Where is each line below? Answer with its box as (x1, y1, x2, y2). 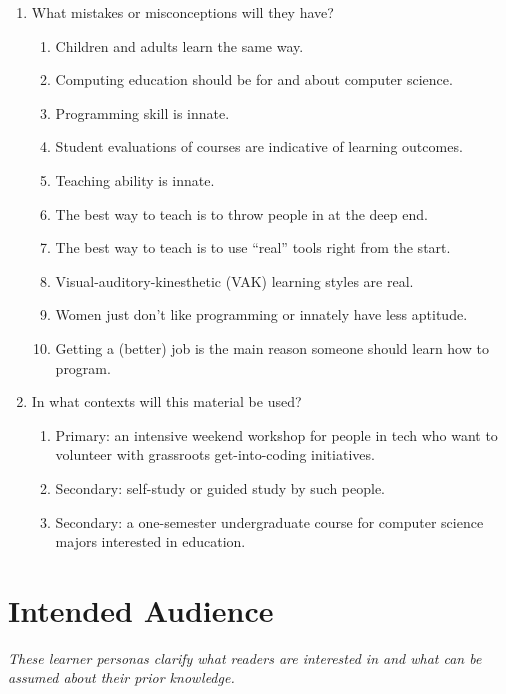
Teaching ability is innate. (55, 169, 215, 190)
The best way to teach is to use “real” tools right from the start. (55, 237, 451, 258)
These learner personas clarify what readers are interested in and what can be (8, 647, 482, 668)
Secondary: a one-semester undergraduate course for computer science (55, 511, 484, 532)
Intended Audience (8, 589, 274, 630)
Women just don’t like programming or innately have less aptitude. (55, 304, 468, 325)
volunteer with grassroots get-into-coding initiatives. (55, 444, 375, 465)
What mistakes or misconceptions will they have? (31, 2, 334, 22)
